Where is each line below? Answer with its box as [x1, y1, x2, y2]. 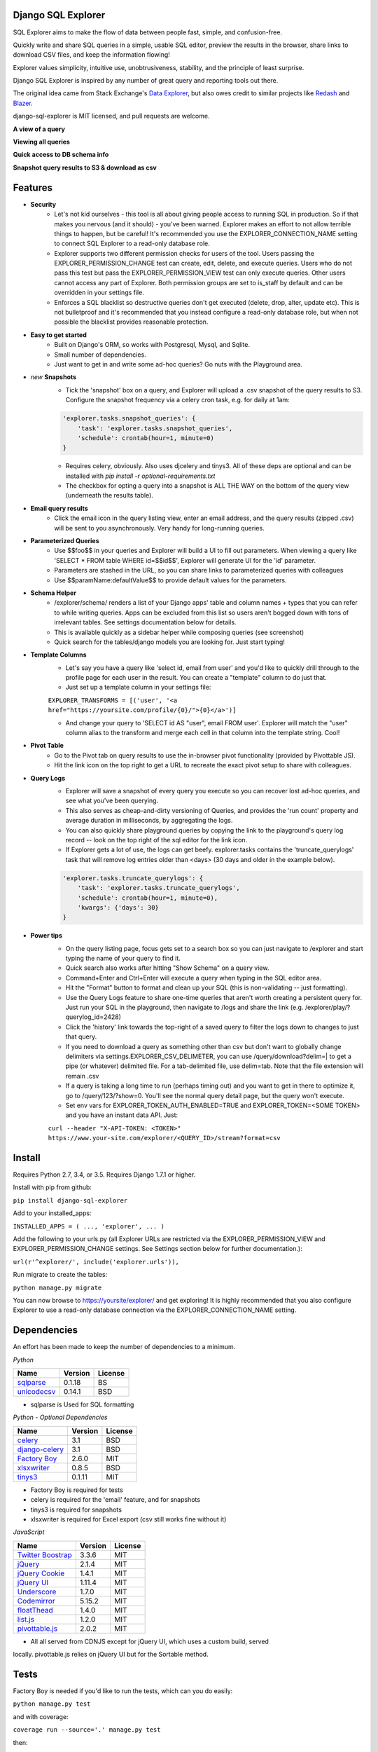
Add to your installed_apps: [13, 1209, 92, 1217]
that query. [65, 1032, 97, 1041]
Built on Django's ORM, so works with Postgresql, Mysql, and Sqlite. [54, 341, 250, 349]
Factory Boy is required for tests [30, 1486, 124, 1494]
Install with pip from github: [13, 1183, 92, 1191]
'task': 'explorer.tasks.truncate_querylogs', [77, 884, 241, 892]
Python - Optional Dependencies [13, 1413, 108, 1422]
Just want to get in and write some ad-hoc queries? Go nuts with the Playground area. [54, 360, 302, 368]
